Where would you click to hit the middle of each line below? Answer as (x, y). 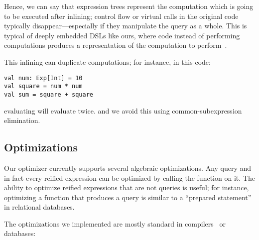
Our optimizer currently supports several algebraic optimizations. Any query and (128, 168)
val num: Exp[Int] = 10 (43, 78)
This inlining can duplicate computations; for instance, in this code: (107, 61)
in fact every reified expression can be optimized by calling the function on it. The (129, 178)
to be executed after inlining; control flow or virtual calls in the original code (121, 16)
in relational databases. (39, 207)
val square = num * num (43, 86)
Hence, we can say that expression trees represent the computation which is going (129, 6)
